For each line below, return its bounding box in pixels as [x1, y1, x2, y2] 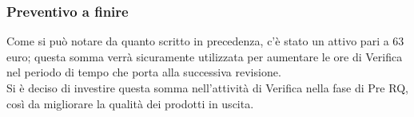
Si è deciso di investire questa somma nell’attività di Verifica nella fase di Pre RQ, [6, 80, 408, 96]
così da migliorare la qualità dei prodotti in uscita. [6, 95, 254, 111]
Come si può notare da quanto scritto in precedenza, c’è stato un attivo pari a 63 [6, 33, 404, 49]
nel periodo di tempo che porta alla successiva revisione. [6, 64, 281, 80]
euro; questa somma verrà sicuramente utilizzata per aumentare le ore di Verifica [6, 48, 403, 64]
